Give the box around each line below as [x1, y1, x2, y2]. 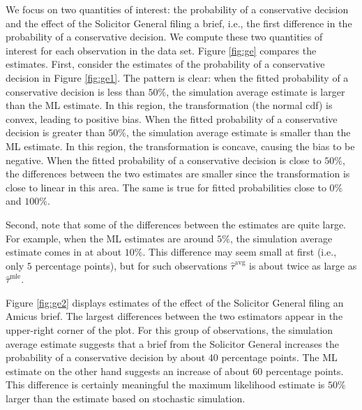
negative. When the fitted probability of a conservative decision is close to [6, 152, 322, 167]
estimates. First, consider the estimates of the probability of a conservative [6, 57, 325, 71]
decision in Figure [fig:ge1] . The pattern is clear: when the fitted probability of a [6, 70, 349, 85]
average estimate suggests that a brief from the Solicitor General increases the [6, 336, 339, 351]
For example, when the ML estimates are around [6, 230, 214, 245]
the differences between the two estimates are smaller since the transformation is [6, 166, 350, 181]
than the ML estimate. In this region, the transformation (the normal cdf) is [6, 98, 333, 112]
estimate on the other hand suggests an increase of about [6, 363, 250, 378]
